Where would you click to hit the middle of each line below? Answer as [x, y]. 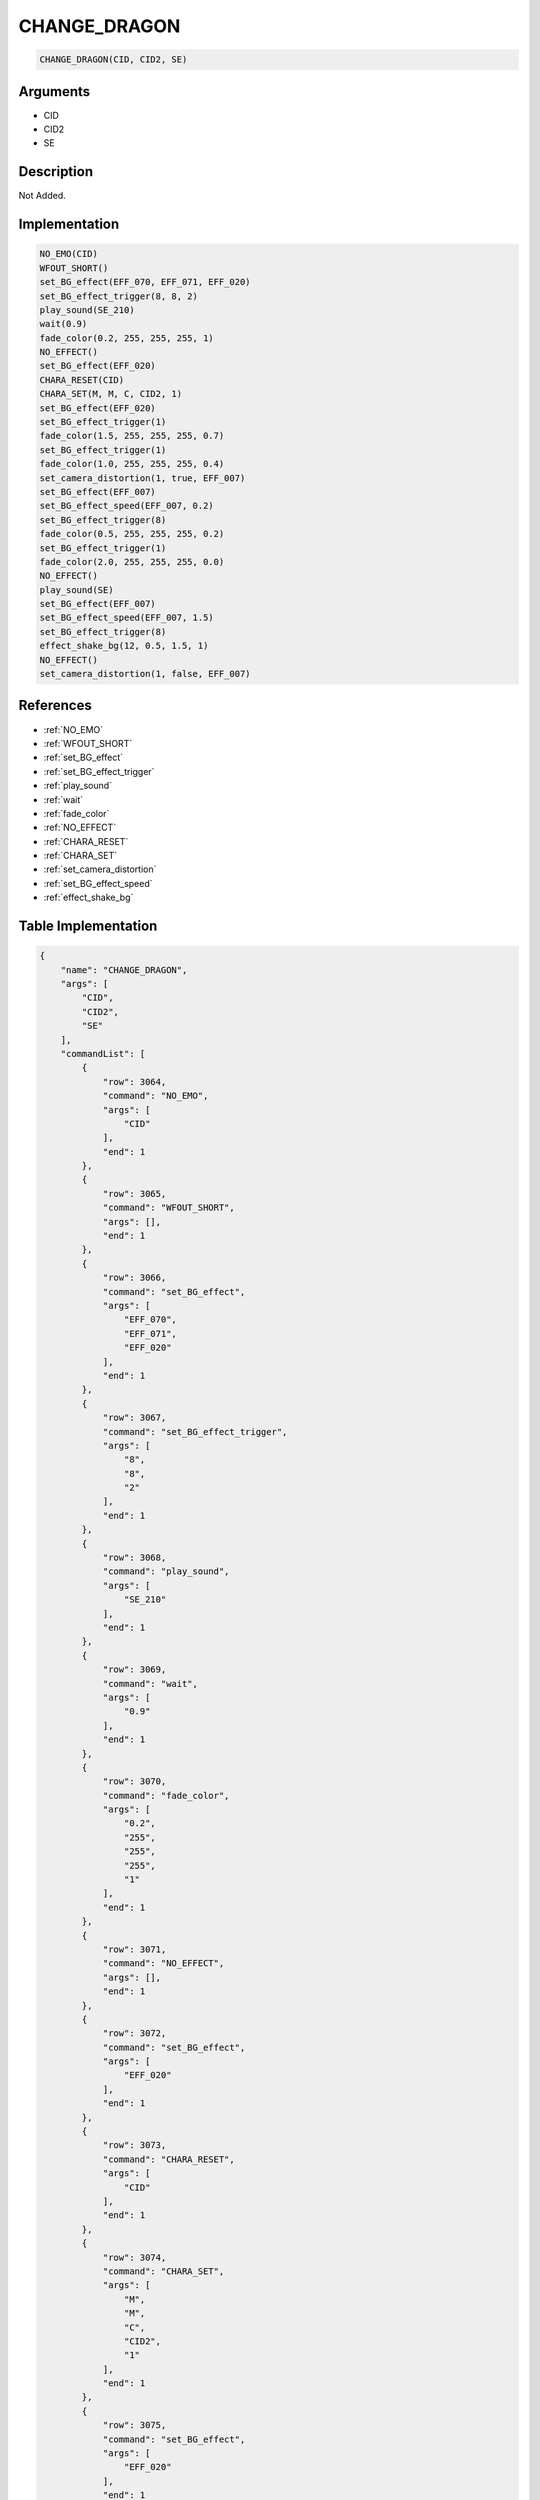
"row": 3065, [134, 1193]
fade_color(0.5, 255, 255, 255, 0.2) [132, 534]
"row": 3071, [134, 1949]
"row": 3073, [134, 2145]
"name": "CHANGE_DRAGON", [124, 969]
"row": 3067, [134, 1418]
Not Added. [42, 196]
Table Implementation [88, 926]
